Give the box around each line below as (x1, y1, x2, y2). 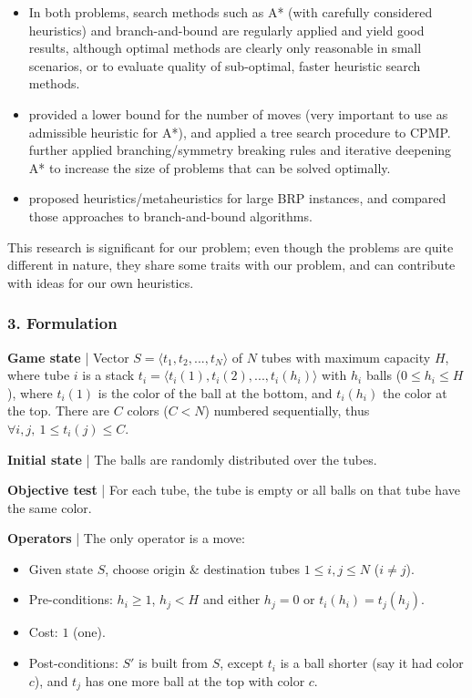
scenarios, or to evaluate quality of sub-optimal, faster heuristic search (28, 56, 421, 75)
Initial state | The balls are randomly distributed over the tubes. (7, 449, 377, 468)
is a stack (82, 365, 135, 385)
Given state (28, 559, 93, 578)
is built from (139, 653, 209, 672)
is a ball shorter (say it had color (280, 653, 464, 672)
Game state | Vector (7, 347, 129, 366)
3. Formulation (7, 312, 118, 334)
